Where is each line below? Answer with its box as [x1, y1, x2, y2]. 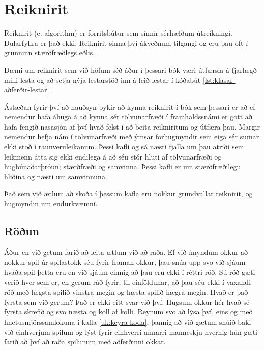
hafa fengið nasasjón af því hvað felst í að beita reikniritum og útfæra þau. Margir [4, 121, 260, 132]
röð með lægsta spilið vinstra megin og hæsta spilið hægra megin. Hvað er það [4, 287, 248, 297]
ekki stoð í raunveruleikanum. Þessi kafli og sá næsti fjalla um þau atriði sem [4, 141, 244, 152]
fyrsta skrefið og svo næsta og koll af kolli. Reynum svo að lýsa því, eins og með [4, 306, 253, 317]
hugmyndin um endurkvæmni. [4, 198, 98, 209]
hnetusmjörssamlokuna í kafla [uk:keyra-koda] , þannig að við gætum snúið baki [4, 316, 251, 327]
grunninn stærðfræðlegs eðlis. [4, 47, 95, 58]
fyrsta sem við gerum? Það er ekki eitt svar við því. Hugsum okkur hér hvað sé [4, 296, 250, 307]
